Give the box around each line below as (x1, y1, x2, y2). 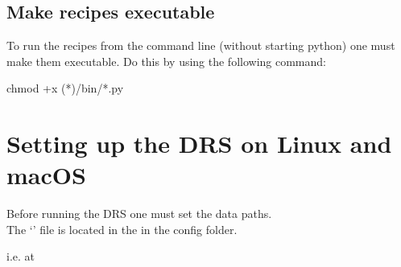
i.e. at (6, 248, 35, 265)
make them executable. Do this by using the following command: (6, 52, 326, 69)
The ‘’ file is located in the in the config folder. (6, 220, 238, 237)
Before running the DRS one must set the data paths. (6, 205, 272, 222)
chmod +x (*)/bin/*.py (6, 80, 124, 97)
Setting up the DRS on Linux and (6, 127, 392, 160)
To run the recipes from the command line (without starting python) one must (6, 37, 395, 54)
